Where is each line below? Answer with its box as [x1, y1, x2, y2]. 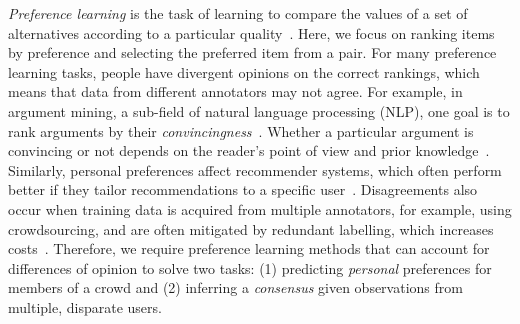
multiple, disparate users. [8, 296, 162, 317]
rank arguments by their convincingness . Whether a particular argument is [8, 120, 474, 141]
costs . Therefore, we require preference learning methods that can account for [8, 238, 490, 259]
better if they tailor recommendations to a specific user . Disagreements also [8, 179, 478, 200]
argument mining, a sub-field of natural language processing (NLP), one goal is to [8, 100, 510, 121]
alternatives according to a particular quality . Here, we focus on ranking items [8, 22, 495, 43]
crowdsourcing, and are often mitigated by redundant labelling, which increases [8, 218, 494, 239]
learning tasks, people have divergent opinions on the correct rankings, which [8, 61, 480, 82]
